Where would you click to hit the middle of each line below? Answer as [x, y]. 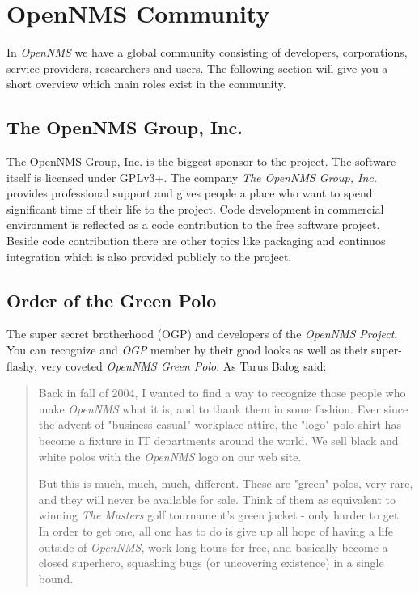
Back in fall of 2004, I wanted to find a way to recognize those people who [222, 393]
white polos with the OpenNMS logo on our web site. [170, 456]
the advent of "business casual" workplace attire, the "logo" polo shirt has [220, 424]
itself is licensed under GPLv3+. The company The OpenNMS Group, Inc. [192, 177]
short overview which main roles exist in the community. [146, 84]
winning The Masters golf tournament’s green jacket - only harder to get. [220, 515]
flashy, [22, 365]
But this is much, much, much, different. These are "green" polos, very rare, [226, 483]
